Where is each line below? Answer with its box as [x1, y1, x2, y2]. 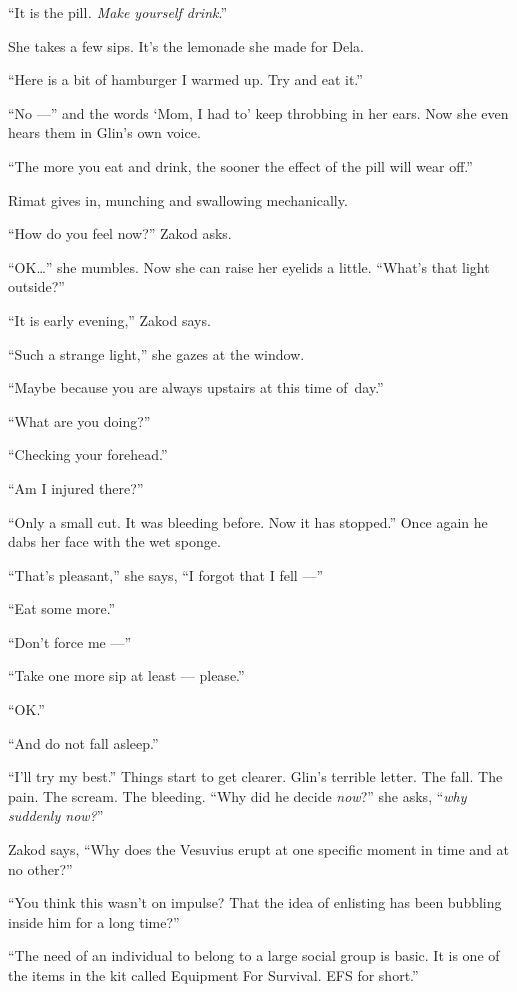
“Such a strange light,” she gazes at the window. [8, 343, 305, 364]
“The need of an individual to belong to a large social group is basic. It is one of [8, 945, 500, 966]
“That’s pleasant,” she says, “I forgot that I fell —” [8, 564, 323, 585]
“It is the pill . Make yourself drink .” [8, 2, 228, 22]
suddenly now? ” [8, 805, 104, 826]
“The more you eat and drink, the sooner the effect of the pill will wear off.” [8, 155, 473, 176]
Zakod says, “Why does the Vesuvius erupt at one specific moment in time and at [8, 839, 509, 860]
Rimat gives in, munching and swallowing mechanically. [8, 189, 348, 210]
